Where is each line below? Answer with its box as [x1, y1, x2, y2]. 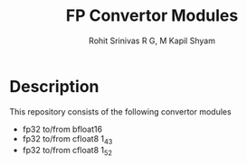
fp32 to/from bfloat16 [22, 124, 102, 134]
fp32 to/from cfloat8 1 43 [22, 133, 113, 146]
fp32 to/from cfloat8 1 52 [22, 145, 113, 158]
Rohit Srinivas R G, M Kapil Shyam [89, 35, 215, 46]
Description [9, 76, 100, 96]
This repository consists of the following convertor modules [9, 105, 233, 117]
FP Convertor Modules [65, 5, 239, 26]
